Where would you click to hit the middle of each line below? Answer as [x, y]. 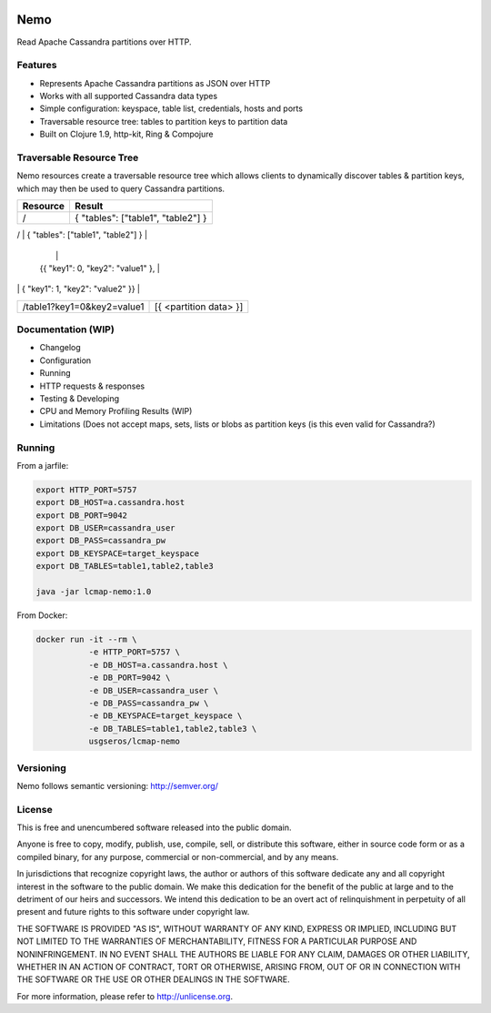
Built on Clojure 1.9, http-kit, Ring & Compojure [126, 134]
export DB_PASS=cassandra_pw [101, 541]
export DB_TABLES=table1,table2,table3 [125, 566]
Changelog [60, 348]
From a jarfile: [43, 465]
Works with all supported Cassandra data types [129, 96]
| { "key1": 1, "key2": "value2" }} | [79, 289]
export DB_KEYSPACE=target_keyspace [118, 553]
